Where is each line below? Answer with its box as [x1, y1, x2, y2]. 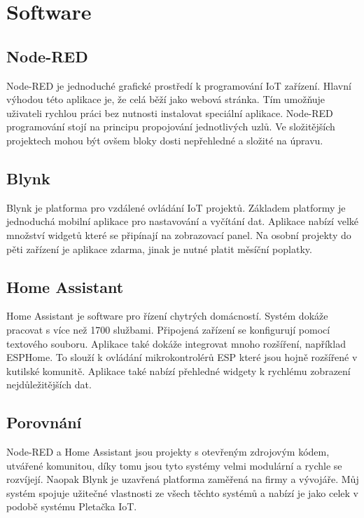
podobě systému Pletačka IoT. [6, 499, 137, 514]
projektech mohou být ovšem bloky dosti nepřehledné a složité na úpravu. [6, 132, 323, 147]
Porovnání [6, 411, 82, 433]
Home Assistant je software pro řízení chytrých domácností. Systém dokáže [6, 308, 328, 323]
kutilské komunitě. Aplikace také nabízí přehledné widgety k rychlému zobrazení [6, 363, 351, 378]
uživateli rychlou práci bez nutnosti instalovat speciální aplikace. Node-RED [6, 105, 333, 120]
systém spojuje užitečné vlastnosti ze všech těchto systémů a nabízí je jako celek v [6, 485, 358, 500]
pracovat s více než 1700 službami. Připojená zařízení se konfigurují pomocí [6, 322, 330, 336]
